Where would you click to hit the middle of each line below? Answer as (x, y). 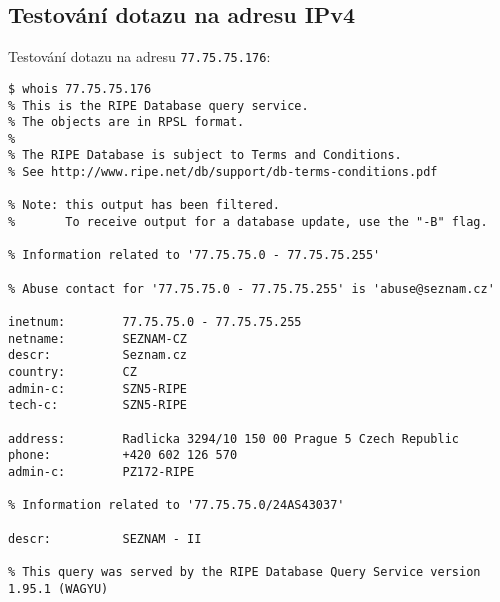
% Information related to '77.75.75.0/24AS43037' (176, 505)
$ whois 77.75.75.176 (80, 88)
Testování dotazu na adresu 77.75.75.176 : (139, 56)
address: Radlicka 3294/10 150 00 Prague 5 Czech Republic (234, 438)
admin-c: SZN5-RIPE (97, 388)
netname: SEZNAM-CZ (97, 338)
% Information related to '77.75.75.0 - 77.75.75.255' (194, 255)
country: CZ (72, 372)
